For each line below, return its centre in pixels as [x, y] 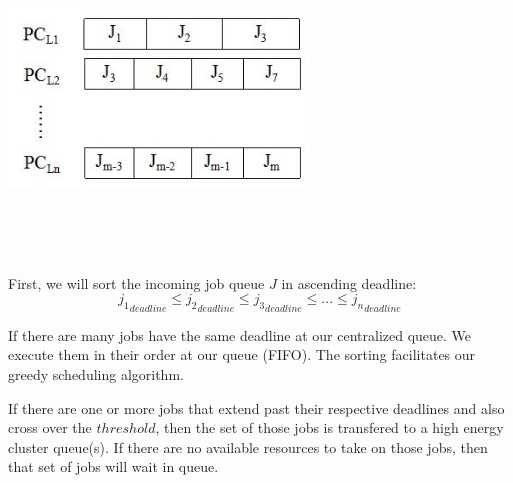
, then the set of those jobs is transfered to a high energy [329, 427]
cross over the [50, 427]
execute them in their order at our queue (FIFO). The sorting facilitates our [242, 354]
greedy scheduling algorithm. [96, 373]
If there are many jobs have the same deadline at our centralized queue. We [240, 334]
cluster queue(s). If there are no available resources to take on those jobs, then [248, 446]
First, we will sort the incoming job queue [136, 282]
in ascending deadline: [349, 282]
